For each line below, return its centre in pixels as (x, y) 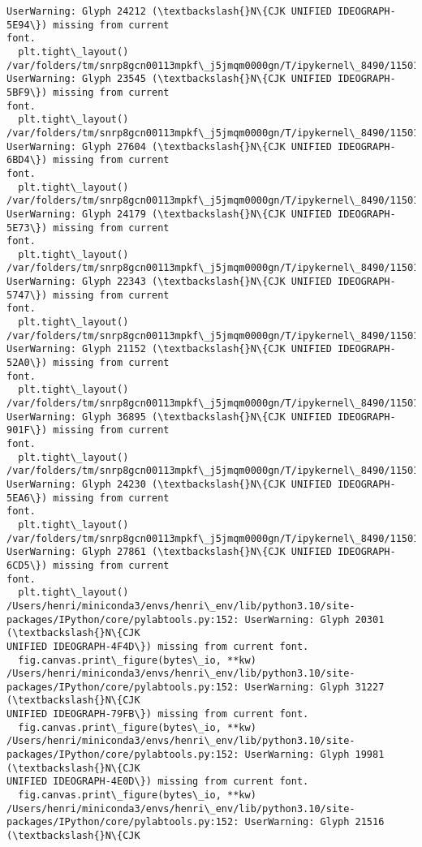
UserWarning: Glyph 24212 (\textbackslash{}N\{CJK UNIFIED (169, 11)
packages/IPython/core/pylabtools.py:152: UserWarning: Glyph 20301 (196, 619)
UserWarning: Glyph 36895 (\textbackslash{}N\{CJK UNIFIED (169, 417)
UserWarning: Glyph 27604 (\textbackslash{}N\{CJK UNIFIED (169, 146)
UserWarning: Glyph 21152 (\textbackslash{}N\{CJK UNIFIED (169, 349)
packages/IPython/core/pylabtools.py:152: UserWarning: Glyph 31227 (196, 687)
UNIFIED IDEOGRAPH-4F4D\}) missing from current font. (158, 646)
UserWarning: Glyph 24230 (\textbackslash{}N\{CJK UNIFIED (169, 484)
